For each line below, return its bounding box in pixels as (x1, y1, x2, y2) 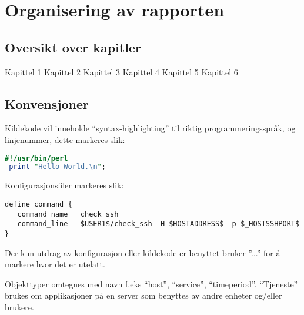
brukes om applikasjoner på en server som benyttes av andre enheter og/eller (5, 289, 282, 301)
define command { (5, 200, 72, 208)
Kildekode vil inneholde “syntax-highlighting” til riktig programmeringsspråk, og (5, 122, 296, 134)
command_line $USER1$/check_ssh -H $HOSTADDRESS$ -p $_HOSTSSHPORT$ (17, 220, 300, 228)
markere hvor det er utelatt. (5, 258, 105, 270)
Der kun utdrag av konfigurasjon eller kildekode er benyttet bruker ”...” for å (5, 246, 280, 258)
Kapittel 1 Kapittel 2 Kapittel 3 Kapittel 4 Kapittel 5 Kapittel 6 (5, 65, 238, 78)
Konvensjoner (5, 94, 89, 112)
